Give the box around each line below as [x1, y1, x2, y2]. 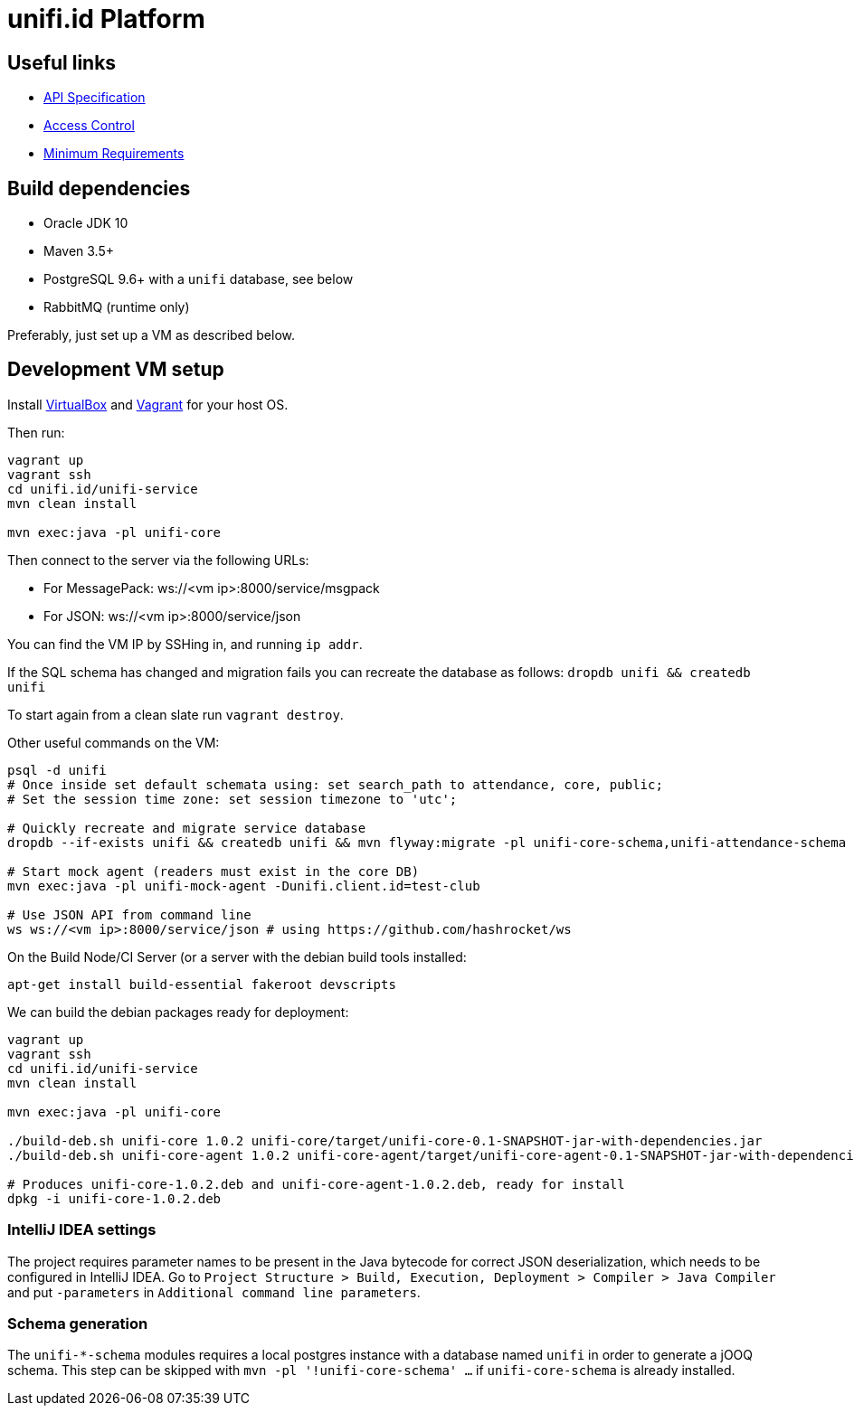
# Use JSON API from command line [7, 907, 251, 922]
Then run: [7, 424, 65, 440]
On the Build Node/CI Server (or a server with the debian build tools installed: [7, 948, 467, 965]
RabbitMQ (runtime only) [43, 299, 190, 316]
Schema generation [7, 1314, 148, 1333]
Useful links [7, 51, 117, 74]
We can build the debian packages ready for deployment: [7, 1003, 349, 1020]
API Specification [43, 89, 146, 106]
